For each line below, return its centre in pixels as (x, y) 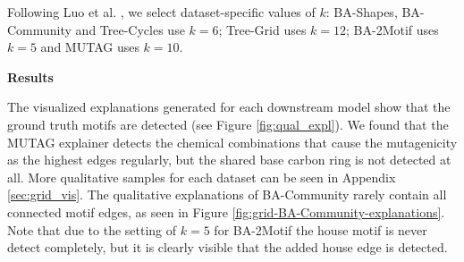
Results (30, 76)
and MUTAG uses (90, 47)
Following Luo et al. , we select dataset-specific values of (161, 12)
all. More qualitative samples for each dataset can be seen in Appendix (202, 177)
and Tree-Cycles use (130, 29)
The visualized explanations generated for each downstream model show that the (229, 107)
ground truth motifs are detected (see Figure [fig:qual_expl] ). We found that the (228, 124)
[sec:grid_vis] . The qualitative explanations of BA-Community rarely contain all (227, 194)
